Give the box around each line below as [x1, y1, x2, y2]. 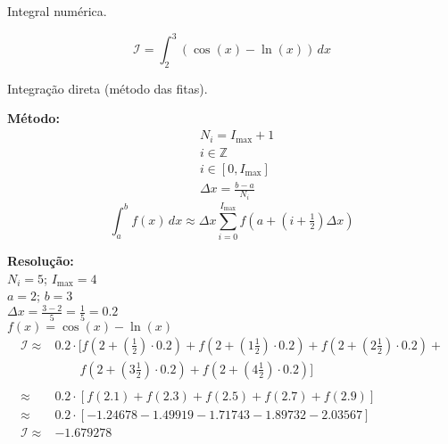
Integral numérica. [7, 2, 107, 20]
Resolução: [7, 251, 74, 270]
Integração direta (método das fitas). [7, 78, 208, 97]
